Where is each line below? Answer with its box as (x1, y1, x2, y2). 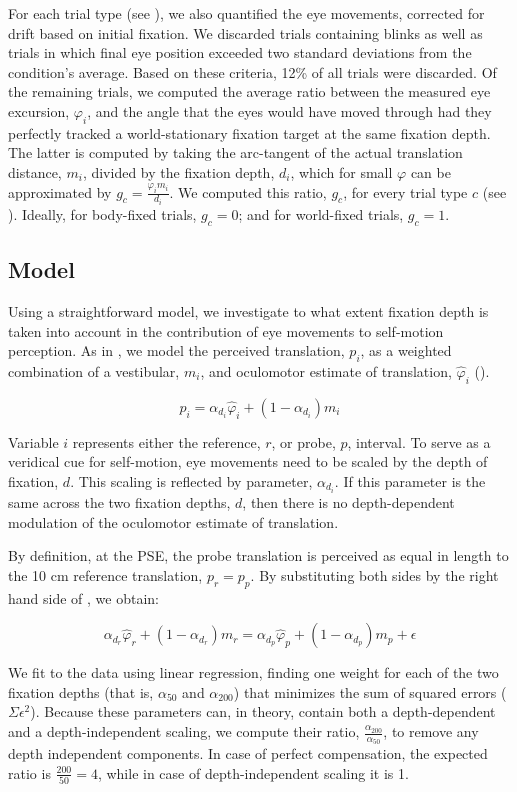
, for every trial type (343, 181, 468, 202)
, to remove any (383, 721, 479, 742)
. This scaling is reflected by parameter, (70, 470, 313, 491)
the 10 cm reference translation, (8, 564, 203, 585)
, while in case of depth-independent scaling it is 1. (97, 762, 409, 783)
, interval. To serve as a (347, 431, 491, 452)
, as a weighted (360, 340, 452, 361)
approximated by (8, 181, 112, 202)
